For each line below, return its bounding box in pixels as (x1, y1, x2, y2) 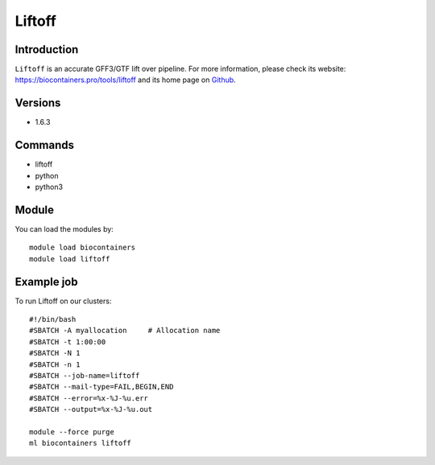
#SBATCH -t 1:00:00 (29, 337, 106, 346)
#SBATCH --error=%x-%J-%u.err (29, 393, 149, 402)
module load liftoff (29, 254, 110, 263)
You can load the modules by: (14, 224, 114, 233)
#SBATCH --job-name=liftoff (29, 371, 140, 380)
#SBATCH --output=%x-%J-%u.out (29, 405, 153, 414)
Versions (14, 97, 61, 110)
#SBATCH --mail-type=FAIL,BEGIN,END (29, 382, 174, 392)
